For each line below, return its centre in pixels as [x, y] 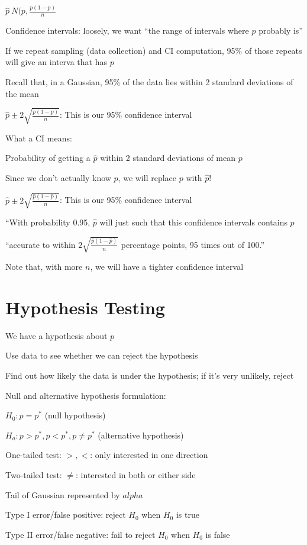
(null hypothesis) [75, 415]
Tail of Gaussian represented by [63, 494]
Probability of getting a [48, 158]
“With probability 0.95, [48, 222]
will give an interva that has [56, 62]
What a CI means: [39, 138]
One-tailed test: [33, 455]
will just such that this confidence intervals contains [193, 222]
